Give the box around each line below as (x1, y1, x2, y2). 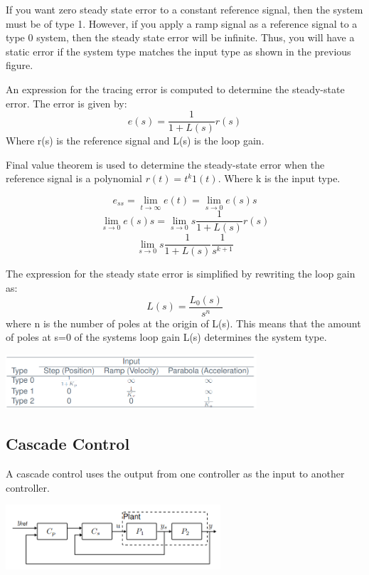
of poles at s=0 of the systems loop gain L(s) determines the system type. (6, 329, 327, 344)
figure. (6, 58, 33, 73)
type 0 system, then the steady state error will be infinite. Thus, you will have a (6, 30, 355, 45)
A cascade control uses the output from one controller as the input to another (6, 466, 345, 481)
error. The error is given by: (6, 95, 127, 110)
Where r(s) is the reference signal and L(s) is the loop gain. (6, 133, 264, 148)
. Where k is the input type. (218, 171, 341, 186)
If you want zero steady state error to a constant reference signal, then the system (6, 2, 363, 16)
